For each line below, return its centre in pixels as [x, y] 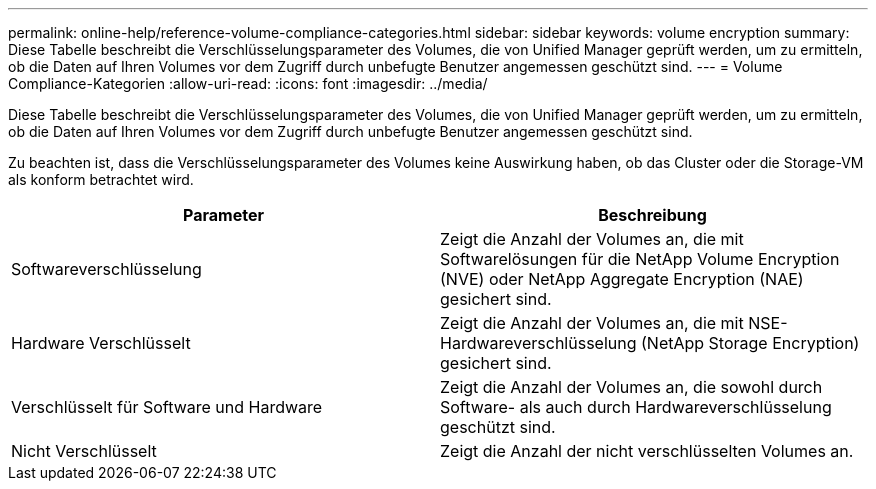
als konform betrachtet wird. [101, 179]
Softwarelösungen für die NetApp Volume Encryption [640, 259]
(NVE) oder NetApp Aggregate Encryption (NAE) [622, 279]
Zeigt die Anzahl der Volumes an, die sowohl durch [631, 387]
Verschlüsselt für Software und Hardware [167, 407]
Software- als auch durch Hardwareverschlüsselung [636, 407]
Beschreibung [652, 215]
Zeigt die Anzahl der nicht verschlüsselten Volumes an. [647, 451]
